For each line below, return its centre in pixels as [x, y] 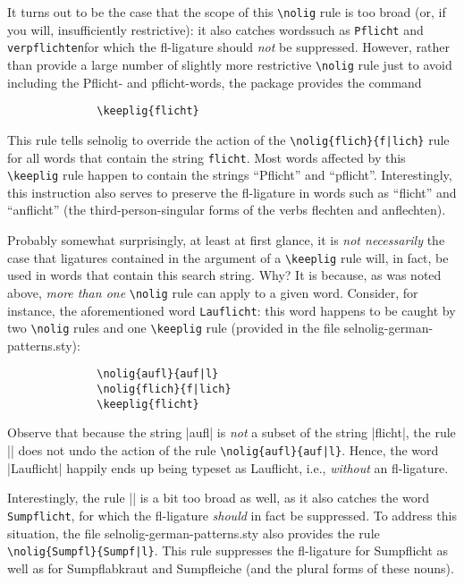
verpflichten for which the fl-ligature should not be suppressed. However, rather [229, 47]
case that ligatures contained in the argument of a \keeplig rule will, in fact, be [228, 257]
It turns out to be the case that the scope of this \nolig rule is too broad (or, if [227, 12]
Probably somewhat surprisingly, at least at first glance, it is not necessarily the [226, 240]
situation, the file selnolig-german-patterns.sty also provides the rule [194, 533]
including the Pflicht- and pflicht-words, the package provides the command [215, 82]
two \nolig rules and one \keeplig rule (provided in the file [173, 328]
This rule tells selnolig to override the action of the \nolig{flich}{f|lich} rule [228, 139]
